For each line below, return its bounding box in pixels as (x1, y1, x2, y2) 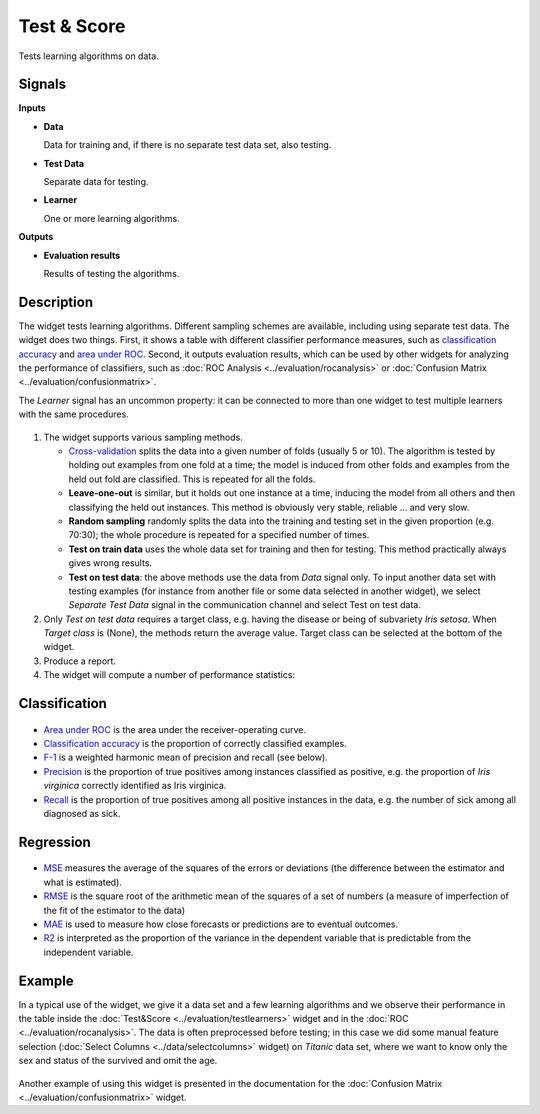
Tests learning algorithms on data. (18, 50, 159, 62)
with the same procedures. (18, 408, 129, 420)
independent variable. (43, 946, 134, 958)
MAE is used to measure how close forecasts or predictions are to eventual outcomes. (43, 918, 399, 930)
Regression (18, 833, 92, 850)
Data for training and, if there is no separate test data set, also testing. (43, 139, 332, 151)
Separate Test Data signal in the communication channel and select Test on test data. (68, 599, 422, 611)
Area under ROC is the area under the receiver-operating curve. (43, 723, 307, 735)
